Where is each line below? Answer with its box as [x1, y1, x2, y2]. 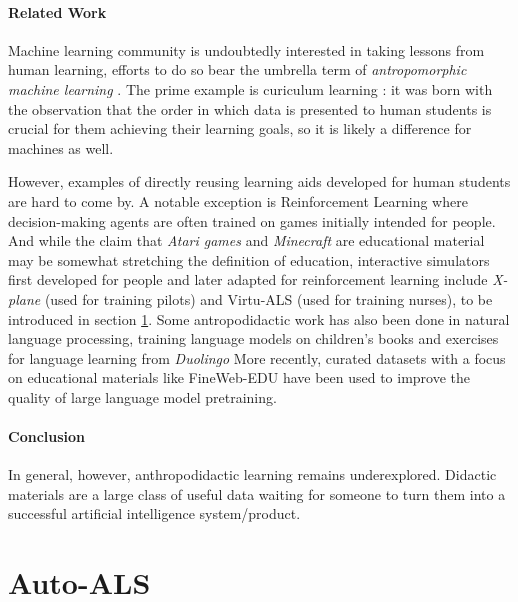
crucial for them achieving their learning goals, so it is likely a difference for [8, 118, 472, 139]
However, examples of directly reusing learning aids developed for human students [8, 171, 511, 192]
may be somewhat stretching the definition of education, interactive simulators [8, 249, 490, 270]
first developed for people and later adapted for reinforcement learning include [8, 269, 488, 290]
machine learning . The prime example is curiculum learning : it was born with [8, 78, 493, 99]
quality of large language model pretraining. [8, 386, 277, 407]
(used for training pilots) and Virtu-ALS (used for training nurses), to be [44, 288, 493, 309]
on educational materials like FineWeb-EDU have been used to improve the [8, 367, 471, 388]
